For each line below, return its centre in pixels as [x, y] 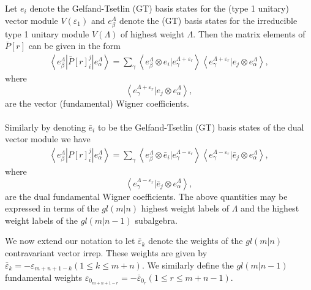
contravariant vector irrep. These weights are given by [106, 252]
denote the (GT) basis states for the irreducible [208, 20]
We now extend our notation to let [70, 241]
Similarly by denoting [45, 127]
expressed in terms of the [52, 208]
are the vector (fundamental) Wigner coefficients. [97, 103]
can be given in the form [74, 46]
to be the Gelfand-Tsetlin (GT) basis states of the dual [201, 127]
